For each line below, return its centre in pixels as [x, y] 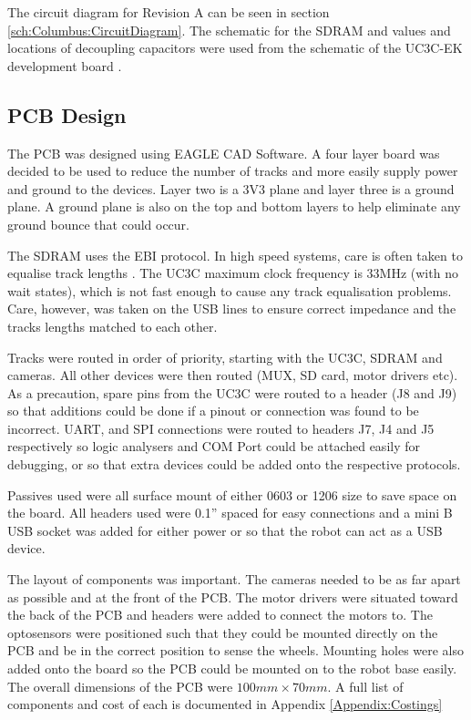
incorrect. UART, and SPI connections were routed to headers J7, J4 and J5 [221, 428]
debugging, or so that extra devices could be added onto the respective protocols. [234, 464]
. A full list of [365, 686]
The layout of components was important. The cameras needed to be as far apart [234, 579]
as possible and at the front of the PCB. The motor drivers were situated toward [233, 597]
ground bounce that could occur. [99, 224]
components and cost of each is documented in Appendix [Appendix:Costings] [225, 704]
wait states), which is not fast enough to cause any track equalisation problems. [230, 290]
